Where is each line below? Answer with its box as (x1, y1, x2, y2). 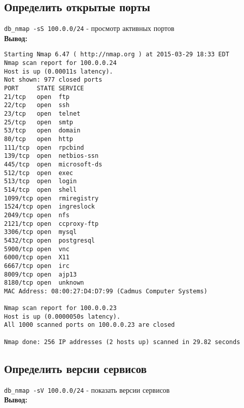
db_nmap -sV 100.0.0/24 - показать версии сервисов (4, 384, 170, 395)
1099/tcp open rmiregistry (4, 194, 99, 202)
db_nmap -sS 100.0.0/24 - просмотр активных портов (4, 23, 175, 33)
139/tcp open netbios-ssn (4, 152, 99, 160)
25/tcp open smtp (4, 118, 74, 126)
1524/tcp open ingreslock (4, 203, 95, 211)
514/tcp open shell (4, 186, 77, 193)
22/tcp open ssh (4, 101, 69, 109)
